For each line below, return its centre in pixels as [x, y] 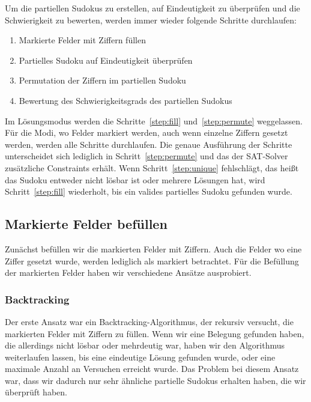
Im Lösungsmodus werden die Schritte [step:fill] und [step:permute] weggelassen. [154, 120]
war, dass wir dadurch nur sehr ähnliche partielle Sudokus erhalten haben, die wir [155, 380]
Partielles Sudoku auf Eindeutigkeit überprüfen [106, 60]
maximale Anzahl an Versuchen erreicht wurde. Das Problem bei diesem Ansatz [152, 369]
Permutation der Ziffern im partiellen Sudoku [102, 80]
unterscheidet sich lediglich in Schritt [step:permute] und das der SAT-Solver [146, 156]
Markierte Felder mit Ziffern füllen [82, 40]
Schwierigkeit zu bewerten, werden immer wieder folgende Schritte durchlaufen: [151, 20]
